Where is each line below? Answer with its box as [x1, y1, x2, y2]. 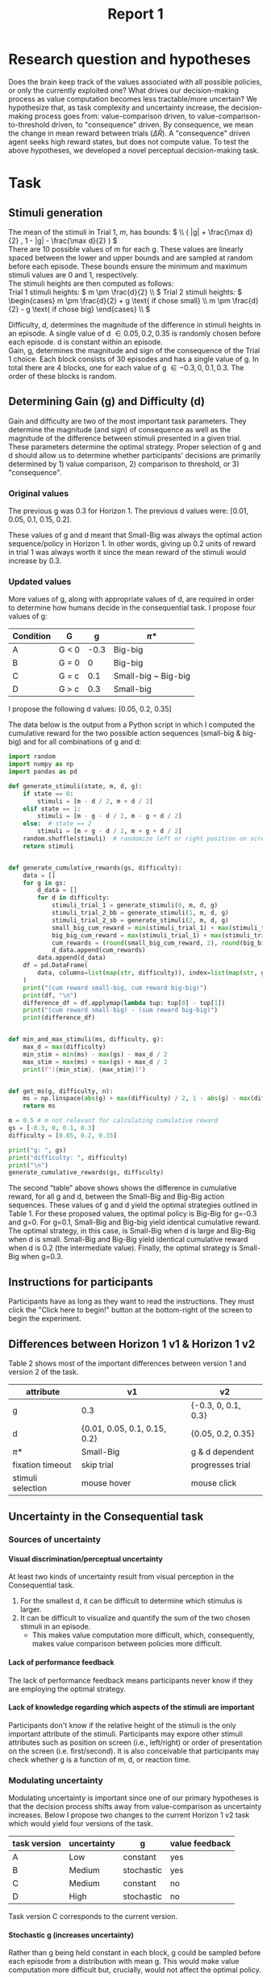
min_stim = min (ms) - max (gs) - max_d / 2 [23, 1050, 168, 1058]
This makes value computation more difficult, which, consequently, [31, 1630, 256, 1640]
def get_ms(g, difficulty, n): [8, 1087, 114, 1095]
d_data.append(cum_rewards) [51, 946, 147, 954]
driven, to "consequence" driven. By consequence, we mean [51, 119, 254, 129]
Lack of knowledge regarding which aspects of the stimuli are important [8, 1703, 255, 1712]
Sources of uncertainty [8, 1534, 102, 1545]
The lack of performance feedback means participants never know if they [8, 1675, 253, 1685]
